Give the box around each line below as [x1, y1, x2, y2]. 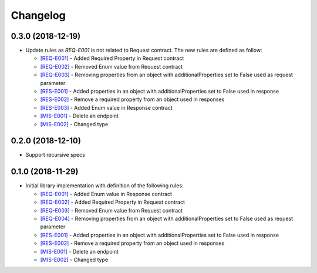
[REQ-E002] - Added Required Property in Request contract [40, 198, 185, 205]
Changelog [11, 9, 66, 22]
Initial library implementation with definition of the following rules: [25, 182, 184, 189]
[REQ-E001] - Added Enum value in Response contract [40, 190, 173, 197]
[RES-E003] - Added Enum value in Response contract [40, 104, 173, 111]
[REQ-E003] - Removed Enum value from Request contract [40, 207, 183, 214]
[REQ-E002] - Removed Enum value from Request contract [40, 63, 183, 70]
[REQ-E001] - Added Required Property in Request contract [40, 55, 184, 62]
